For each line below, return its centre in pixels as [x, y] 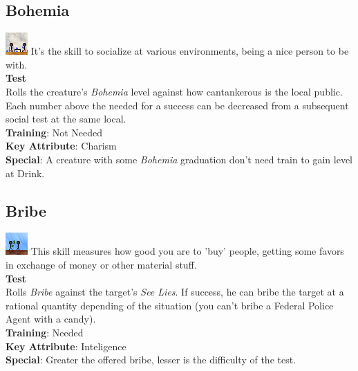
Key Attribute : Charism [61, 146]
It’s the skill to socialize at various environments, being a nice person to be [190, 51]
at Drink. [25, 173]
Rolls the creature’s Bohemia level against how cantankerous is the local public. [174, 91]
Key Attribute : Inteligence [66, 346]
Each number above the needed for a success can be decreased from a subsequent [177, 105]
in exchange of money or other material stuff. [101, 264]
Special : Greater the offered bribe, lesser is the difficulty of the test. [151, 360]
